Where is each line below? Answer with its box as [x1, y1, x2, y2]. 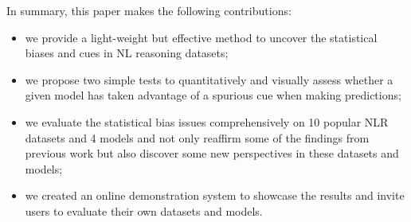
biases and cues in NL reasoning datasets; [25, 45, 229, 61]
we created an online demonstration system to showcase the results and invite [25, 187, 405, 204]
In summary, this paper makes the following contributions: [6, 2, 292, 18]
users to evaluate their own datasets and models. [25, 202, 263, 219]
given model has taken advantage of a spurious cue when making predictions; [25, 87, 401, 103]
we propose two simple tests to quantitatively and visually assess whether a [25, 71, 393, 88]
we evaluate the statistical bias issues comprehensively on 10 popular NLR [25, 113, 389, 130]
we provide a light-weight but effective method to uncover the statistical [25, 29, 378, 45]
